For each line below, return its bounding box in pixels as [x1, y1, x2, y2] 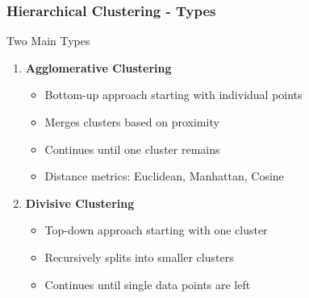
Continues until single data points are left [44, 275, 251, 292]
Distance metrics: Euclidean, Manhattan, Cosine [44, 168, 284, 184]
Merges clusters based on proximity [44, 114, 219, 130]
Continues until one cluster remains [44, 140, 220, 157]
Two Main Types [6, 32, 90, 49]
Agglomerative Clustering [25, 59, 172, 76]
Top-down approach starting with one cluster [44, 221, 268, 238]
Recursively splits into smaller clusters [44, 248, 234, 265]
